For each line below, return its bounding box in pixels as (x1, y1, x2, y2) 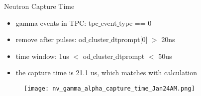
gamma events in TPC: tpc (15, 17, 99, 28)
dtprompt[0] (111, 34, 148, 45)
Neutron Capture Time (4, 1, 75, 11)
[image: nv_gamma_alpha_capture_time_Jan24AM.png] (24, 85, 195, 92)
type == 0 (119, 17, 152, 28)
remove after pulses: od (15, 34, 87, 45)
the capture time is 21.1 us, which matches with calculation (15, 67, 198, 78)
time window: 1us (15, 50, 69, 61)
